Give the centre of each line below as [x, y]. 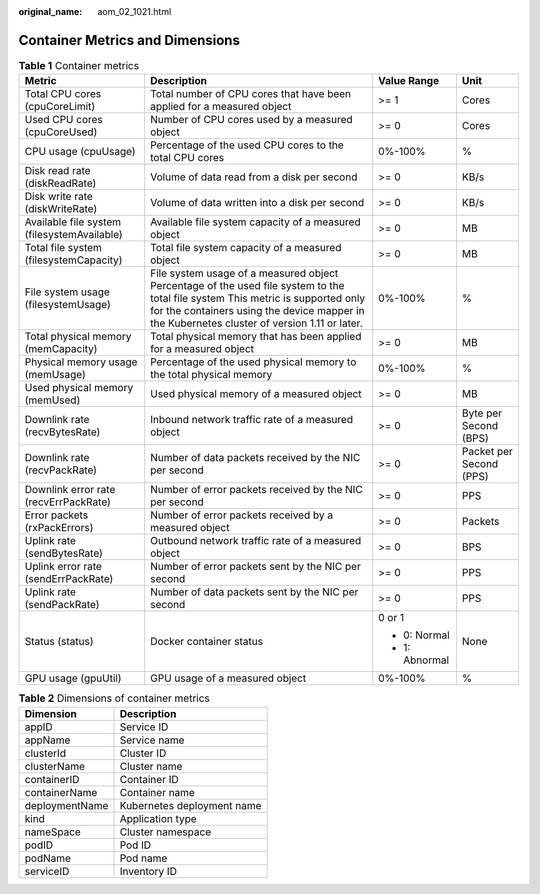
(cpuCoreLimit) [60, 107]
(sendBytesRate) [64, 553]
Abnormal [426, 660]
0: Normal [426, 635]
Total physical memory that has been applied [256, 337]
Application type [158, 818]
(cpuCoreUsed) [61, 132]
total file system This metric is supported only [257, 298]
